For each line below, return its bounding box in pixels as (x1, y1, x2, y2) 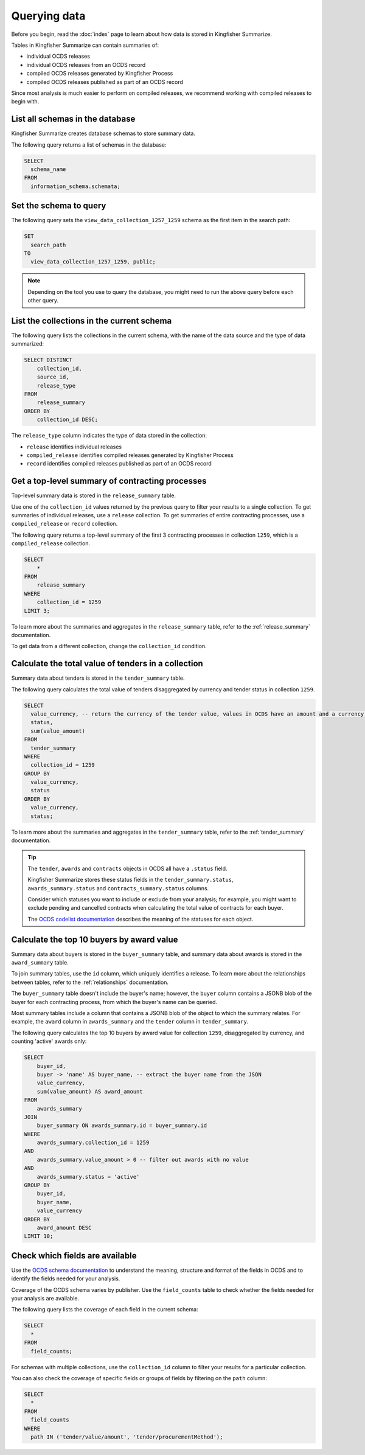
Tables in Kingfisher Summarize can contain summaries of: (11, 41, 159, 49)
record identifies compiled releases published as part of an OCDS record (26, 460, 212, 467)
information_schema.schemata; (30, 183, 121, 190)
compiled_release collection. (11, 540, 91, 547)
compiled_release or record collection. (11, 520, 118, 528)
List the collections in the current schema (11, 315, 172, 326)
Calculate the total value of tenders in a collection (11, 658, 203, 669)
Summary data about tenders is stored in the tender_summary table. (11, 674, 185, 682)
